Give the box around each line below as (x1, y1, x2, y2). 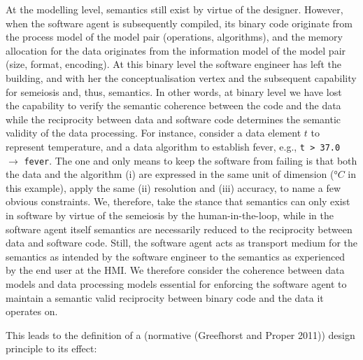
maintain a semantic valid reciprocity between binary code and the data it (6, 290, 324, 305)
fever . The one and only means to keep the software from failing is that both (24, 153, 357, 167)
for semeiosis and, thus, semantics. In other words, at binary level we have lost (6, 84, 342, 99)
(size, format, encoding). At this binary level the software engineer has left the (6, 57, 341, 71)
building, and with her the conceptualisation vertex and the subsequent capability (6, 70, 357, 85)
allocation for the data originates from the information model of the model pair (6, 43, 346, 57)
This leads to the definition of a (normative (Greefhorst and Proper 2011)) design (6, 327, 355, 342)
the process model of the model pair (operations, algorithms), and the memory (6, 29, 343, 44)
